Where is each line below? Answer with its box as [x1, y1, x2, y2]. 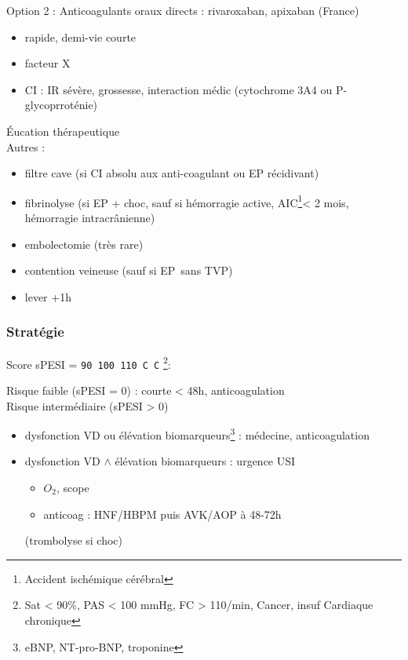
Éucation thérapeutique [6, 122, 120, 139]
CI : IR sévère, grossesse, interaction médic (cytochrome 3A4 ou [24, 81, 333, 97]
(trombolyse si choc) [24, 532, 123, 549]
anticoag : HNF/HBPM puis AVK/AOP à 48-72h [43, 505, 282, 522]
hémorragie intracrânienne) [24, 210, 155, 225]
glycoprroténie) [24, 97, 98, 113]
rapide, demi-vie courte [24, 28, 137, 45]
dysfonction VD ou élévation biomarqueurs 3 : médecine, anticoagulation [24, 425, 370, 443]
